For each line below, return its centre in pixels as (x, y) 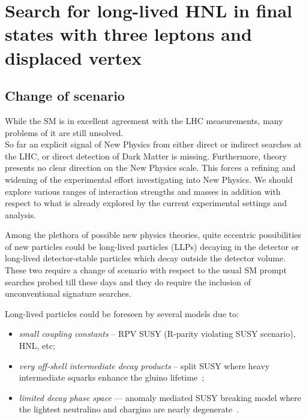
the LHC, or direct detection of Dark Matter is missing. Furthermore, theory (146, 156)
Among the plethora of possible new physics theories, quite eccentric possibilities (153, 235)
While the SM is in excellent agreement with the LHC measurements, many (144, 120)
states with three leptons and (128, 34)
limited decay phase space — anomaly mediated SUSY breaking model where (160, 397)
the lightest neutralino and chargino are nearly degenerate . (129, 409)
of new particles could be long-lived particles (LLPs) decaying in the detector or (152, 246)
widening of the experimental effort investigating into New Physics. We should (149, 179)
